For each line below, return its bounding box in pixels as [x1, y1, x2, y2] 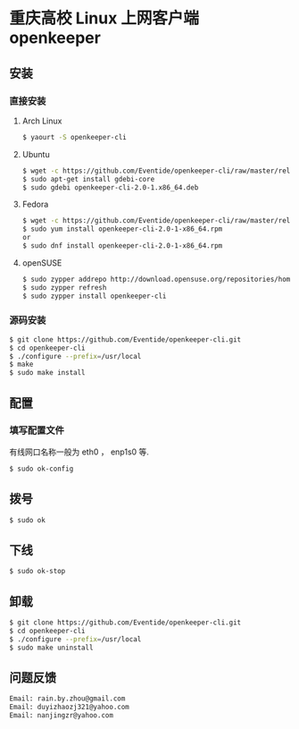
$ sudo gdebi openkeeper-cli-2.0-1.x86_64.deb [21, 182, 199, 192]
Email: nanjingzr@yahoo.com [9, 710, 114, 720]
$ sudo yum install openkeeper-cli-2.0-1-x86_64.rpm [21, 225, 223, 233]
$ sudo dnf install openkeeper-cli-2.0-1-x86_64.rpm [21, 242, 223, 250]
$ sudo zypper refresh [21, 283, 107, 292]
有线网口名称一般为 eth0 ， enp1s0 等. [9, 446, 150, 457]
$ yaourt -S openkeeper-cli [21, 132, 127, 141]
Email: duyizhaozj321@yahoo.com [9, 703, 129, 712]
